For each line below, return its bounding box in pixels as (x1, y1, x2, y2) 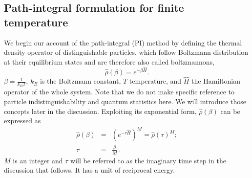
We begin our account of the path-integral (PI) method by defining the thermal (4, 37, 242, 47)
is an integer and (13, 155, 63, 165)
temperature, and (129, 76, 182, 86)
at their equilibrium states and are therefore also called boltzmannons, (4, 56, 215, 67)
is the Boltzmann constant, (40, 76, 121, 86)
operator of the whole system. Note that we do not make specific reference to (4, 87, 235, 97)
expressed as (4, 115, 41, 126)
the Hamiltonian (191, 76, 240, 86)
